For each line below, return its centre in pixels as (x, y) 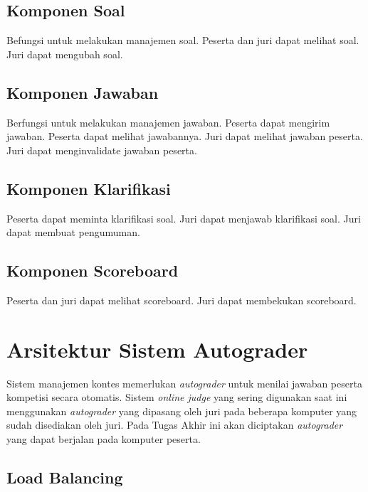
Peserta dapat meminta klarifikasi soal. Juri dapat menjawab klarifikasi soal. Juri (184, 218)
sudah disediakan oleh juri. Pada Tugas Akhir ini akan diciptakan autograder (175, 425)
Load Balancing (65, 477)
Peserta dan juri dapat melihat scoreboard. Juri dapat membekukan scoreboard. (182, 300)
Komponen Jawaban (83, 92)
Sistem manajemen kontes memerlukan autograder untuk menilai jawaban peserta (184, 383)
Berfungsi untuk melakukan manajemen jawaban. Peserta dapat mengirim (168, 122)
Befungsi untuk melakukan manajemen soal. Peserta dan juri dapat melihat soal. (183, 40)
